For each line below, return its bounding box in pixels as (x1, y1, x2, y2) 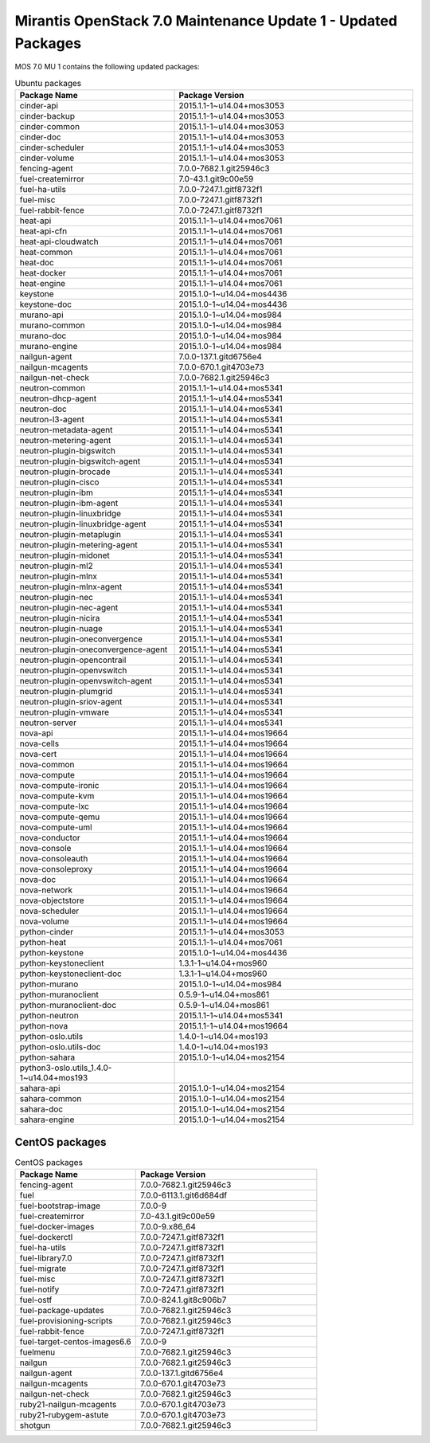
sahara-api (19, 1083, 61, 1094)
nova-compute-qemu (19, 811, 100, 822)
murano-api (19, 309, 64, 320)
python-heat (19, 937, 67, 948)
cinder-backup (19, 111, 76, 122)
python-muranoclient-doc (19, 1000, 117, 1011)
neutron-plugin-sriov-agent (19, 696, 123, 708)
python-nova (19, 1021, 68, 1032)
